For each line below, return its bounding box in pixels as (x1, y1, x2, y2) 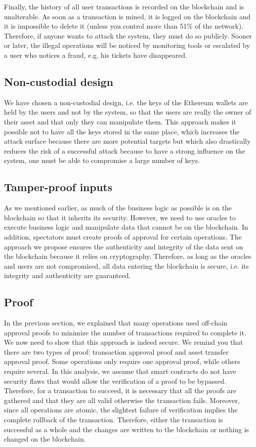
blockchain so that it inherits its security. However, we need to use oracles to (4, 212, 236, 222)
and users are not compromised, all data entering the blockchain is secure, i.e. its (4, 260, 249, 271)
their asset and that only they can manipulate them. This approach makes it (4, 116, 236, 126)
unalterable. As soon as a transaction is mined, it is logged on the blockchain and (4, 11, 251, 21)
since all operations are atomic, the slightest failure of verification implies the (4, 405, 238, 415)
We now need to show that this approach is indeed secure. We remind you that (4, 337, 243, 347)
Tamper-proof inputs (4, 179, 113, 195)
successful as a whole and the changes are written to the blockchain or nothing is (4, 424, 249, 434)
